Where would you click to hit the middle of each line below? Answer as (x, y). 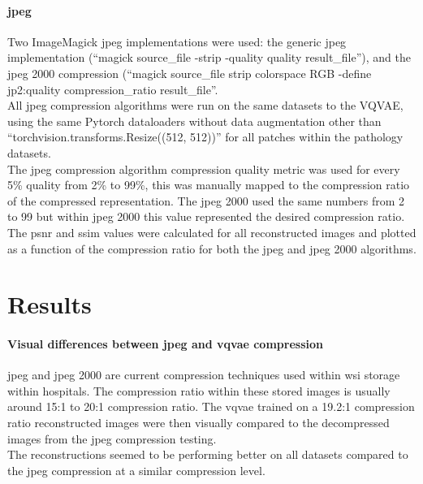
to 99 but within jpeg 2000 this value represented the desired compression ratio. (206, 216)
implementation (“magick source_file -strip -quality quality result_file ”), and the (209, 57)
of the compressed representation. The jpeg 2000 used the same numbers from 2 (206, 200)
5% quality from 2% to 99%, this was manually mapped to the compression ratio (209, 185)
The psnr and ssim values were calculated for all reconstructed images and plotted (212, 232)
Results (50, 304)
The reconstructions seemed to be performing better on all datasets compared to (208, 454)
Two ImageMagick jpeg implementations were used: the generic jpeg (177, 41)
